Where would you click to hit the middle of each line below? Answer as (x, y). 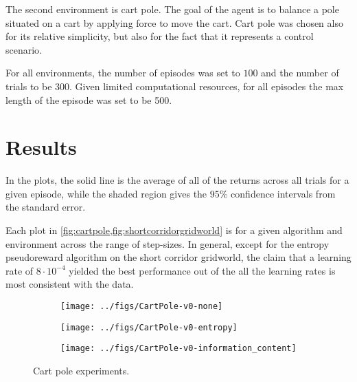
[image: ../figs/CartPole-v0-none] (142, 307)
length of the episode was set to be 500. (89, 99)
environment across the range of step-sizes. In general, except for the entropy (168, 243)
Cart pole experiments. (81, 370)
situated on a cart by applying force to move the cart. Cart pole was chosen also (174, 22)
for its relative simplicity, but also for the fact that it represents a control (160, 36)
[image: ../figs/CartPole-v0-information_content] (178, 349)
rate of (20, 270)
